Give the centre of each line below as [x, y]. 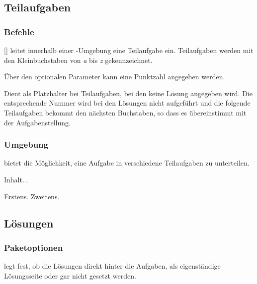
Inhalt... [16, 179]
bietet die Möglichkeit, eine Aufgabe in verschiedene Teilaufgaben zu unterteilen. [127, 163]
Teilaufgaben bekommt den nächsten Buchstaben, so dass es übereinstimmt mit [125, 112]
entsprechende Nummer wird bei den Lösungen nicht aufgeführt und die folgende [127, 103]
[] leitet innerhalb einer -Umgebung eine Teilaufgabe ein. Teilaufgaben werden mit [129, 50]
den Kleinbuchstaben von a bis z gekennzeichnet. [78, 60]
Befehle [19, 31]
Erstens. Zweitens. [32, 196]
